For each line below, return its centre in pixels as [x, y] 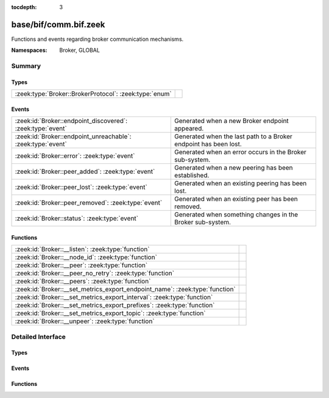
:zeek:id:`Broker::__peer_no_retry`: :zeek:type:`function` [95, 273]
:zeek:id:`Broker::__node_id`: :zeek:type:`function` [86, 257]
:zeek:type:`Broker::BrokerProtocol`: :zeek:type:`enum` [93, 94]
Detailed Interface [39, 336]
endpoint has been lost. [208, 144]
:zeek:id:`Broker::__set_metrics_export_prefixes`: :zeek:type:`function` [115, 305]
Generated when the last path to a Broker [233, 137]
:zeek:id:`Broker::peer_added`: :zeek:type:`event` [85, 172]
